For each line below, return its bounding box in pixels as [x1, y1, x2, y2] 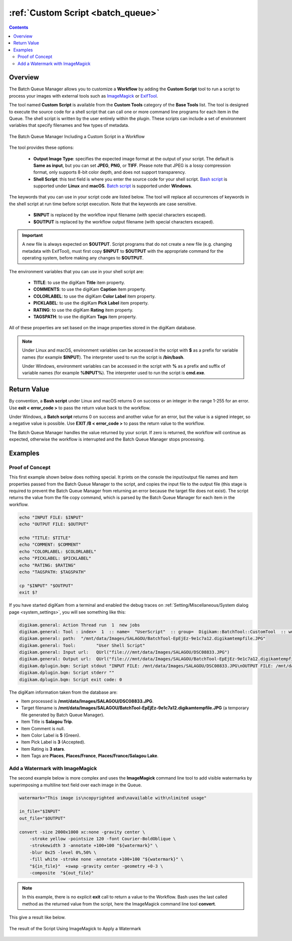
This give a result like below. [9, 915, 66, 921]
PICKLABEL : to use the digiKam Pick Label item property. [33, 300, 149, 306]
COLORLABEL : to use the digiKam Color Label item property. [33, 293, 156, 299]
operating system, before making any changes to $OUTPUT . [22, 255, 144, 261]
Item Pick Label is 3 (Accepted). [21, 739, 86, 745]
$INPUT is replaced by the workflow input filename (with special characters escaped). [33, 212, 207, 218]
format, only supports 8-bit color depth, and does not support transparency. [33, 169, 186, 175]
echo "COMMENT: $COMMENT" [19, 542, 81, 547]
